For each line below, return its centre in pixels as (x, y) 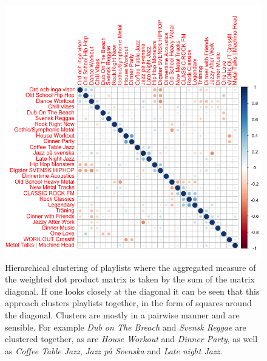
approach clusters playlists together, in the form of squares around (128, 303)
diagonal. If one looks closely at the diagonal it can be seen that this (132, 291)
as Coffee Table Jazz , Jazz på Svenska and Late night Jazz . (114, 350)
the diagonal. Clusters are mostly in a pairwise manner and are (122, 315)
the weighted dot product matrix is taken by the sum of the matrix (130, 279)
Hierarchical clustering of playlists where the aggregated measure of (130, 267)
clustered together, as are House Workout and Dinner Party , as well (131, 339)
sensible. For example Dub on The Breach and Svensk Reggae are (126, 327)
